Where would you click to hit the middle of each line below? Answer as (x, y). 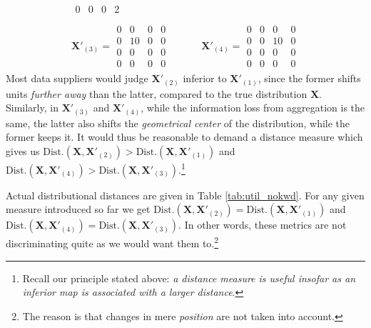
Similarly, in (32, 108)
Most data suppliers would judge (77, 78)
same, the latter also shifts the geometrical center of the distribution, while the (178, 123)
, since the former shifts (309, 78)
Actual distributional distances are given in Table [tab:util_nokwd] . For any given (185, 195)
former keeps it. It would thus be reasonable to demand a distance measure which (184, 137)
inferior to (205, 78)
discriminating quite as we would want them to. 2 (112, 242)
